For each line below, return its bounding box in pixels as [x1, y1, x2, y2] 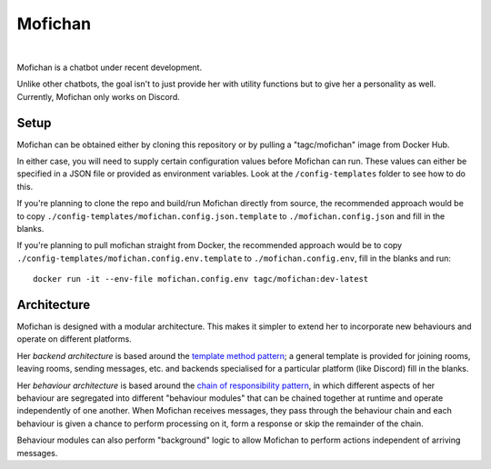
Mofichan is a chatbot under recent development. [16, 62, 203, 73]
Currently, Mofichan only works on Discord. [16, 91, 181, 102]
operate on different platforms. [16, 334, 132, 344]
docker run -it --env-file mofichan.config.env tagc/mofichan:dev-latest [33, 274, 369, 284]
